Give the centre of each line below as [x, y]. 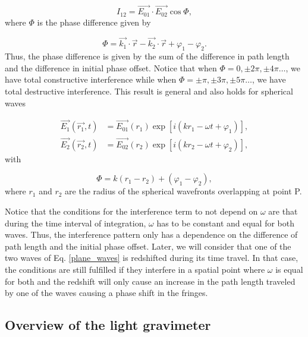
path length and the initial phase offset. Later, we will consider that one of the [148, 246]
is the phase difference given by [94, 22]
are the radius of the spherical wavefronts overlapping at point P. [183, 191]
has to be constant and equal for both [226, 223]
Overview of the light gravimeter [108, 325]
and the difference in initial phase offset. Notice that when [111, 67]
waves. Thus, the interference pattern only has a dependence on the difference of [151, 234]
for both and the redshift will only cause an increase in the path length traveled [150, 281]
